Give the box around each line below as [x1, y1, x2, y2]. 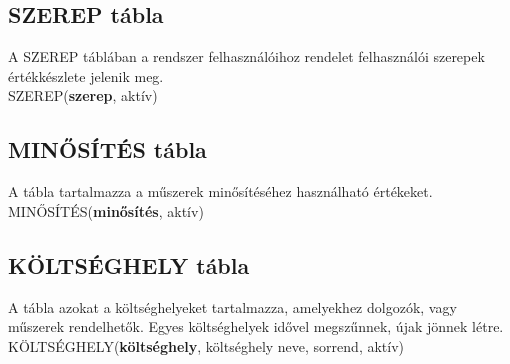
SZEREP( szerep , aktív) [8, 85, 158, 106]
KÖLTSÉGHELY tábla [8, 249, 250, 280]
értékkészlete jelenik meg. [8, 65, 164, 86]
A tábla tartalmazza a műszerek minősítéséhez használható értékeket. [8, 181, 433, 202]
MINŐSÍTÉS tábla [8, 134, 207, 165]
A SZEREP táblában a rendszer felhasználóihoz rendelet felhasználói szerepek [8, 46, 485, 67]
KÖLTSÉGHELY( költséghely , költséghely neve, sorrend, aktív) [8, 335, 405, 356]
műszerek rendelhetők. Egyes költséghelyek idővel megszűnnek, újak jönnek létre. [8, 316, 504, 337]
